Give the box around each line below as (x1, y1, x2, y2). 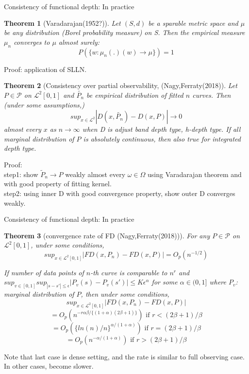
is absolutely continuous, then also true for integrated (83, 133, 241, 143)
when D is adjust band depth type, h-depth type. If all (82, 124, 241, 134)
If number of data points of (4, 267, 84, 277)
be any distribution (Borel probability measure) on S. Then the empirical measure (4, 27, 245, 37)
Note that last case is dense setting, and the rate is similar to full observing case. (4, 351, 245, 361)
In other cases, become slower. (4, 361, 94, 371)
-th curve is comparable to (90, 267, 167, 277)
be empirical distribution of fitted (86, 89, 183, 100)
